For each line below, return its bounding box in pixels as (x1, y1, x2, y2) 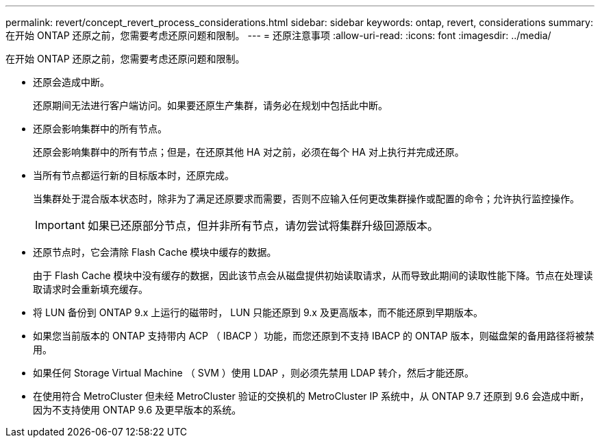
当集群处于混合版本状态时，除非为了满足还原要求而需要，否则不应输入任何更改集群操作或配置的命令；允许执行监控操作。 (33, 193, 579, 204)
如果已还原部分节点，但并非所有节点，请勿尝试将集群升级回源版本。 (87, 219, 438, 232)
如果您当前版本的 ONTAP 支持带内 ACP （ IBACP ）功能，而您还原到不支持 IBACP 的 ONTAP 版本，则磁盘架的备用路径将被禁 (33, 330, 595, 342)
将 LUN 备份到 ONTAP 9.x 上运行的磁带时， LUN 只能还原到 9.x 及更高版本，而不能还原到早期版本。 (33, 307, 483, 318)
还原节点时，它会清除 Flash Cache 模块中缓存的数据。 (33, 246, 277, 258)
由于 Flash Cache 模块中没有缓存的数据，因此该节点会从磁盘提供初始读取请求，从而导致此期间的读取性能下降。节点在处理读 (33, 270, 593, 281)
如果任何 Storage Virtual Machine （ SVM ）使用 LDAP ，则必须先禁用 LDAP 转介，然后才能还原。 (33, 367, 474, 379)
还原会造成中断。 (33, 76, 110, 88)
